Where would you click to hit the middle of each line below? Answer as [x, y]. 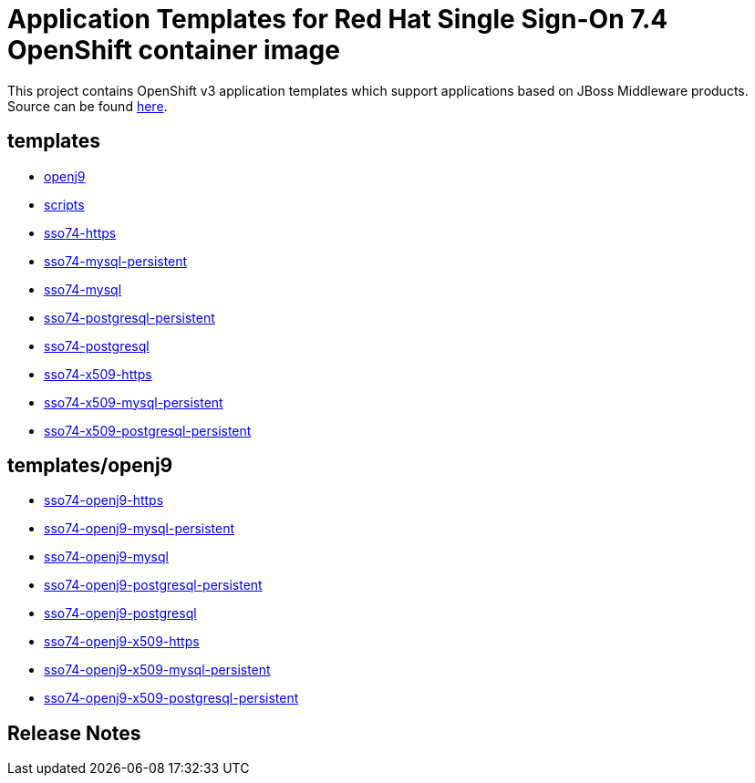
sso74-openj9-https [104, 500]
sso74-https [80, 232]
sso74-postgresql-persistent [129, 317]
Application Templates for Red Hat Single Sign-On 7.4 [338, 19]
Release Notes [74, 733]
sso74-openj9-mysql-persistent [140, 529]
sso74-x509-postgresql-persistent [148, 430]
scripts [64, 204]
